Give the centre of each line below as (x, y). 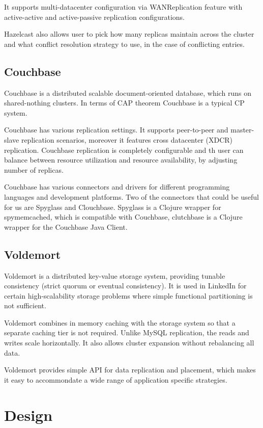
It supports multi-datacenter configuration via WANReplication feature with (123, 7)
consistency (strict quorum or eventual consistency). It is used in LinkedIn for (125, 286)
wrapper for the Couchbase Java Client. (66, 226)
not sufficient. (25, 305)
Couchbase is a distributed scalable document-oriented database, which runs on (128, 92)
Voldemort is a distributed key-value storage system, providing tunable (115, 275)
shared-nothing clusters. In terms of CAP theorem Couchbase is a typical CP (124, 103)
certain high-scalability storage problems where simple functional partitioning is (128, 295)
